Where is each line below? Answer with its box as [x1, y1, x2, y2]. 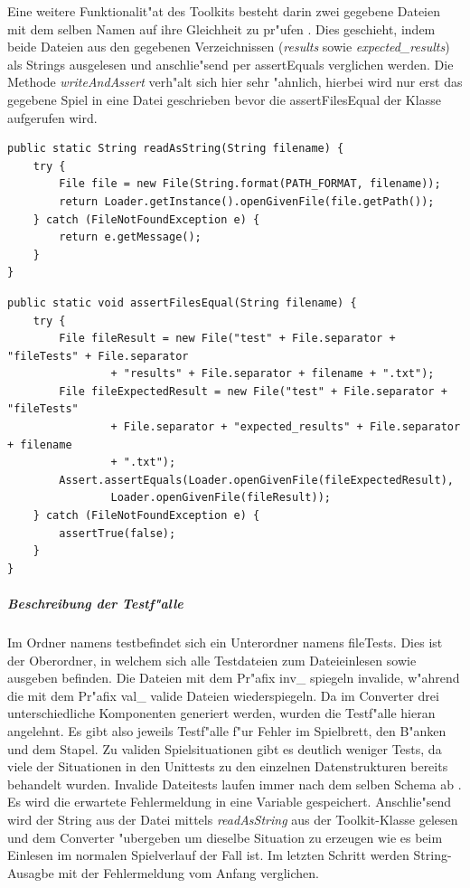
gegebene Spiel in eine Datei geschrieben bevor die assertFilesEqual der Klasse [7, 90, 441, 109]
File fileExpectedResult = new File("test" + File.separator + [59, 384, 447, 398]
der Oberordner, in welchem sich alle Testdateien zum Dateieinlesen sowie [7, 650, 417, 669]
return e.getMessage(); [59, 231, 202, 244]
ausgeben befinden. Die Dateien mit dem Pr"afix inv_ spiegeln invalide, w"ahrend [7, 668, 460, 687]
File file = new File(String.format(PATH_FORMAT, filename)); [59, 177, 441, 191]
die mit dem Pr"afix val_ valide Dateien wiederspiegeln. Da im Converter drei [7, 685, 439, 704]
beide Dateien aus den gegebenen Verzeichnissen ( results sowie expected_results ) [7, 37, 450, 56]
